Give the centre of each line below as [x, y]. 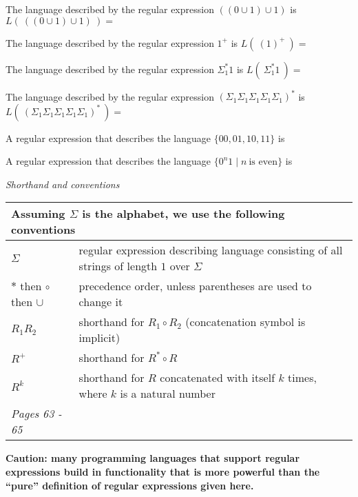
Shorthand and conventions [63, 184]
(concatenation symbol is [245, 322]
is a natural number [168, 394]
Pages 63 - [36, 414]
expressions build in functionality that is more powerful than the [163, 472]
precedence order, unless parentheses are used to [195, 286]
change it [101, 302]
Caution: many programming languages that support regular [153, 458]
